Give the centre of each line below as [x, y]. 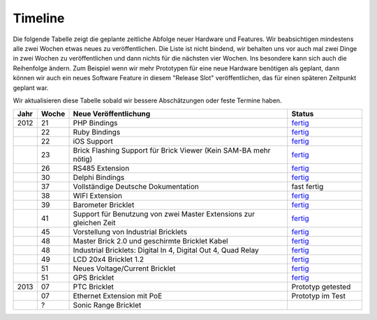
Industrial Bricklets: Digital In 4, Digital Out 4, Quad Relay [166, 250]
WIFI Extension [97, 196]
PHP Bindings [95, 123]
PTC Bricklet [94, 287]
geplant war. [31, 88]
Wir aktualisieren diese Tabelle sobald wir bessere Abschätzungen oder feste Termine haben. [147, 100]
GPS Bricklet [94, 277]
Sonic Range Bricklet [107, 305]
